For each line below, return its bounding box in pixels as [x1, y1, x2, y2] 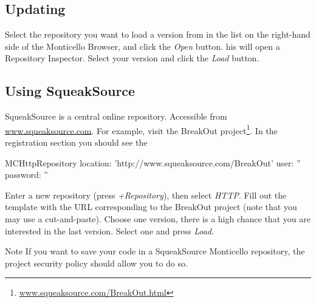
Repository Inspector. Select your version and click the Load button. [5, 52, 259, 64]
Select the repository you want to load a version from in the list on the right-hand [5, 28, 311, 41]
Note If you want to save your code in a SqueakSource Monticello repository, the [5, 245, 305, 257]
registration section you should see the [5, 136, 148, 149]
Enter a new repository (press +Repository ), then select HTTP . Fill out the [5, 188, 287, 201]
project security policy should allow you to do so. [5, 256, 188, 269]
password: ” [5, 168, 48, 181]
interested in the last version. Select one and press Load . [5, 224, 214, 237]
